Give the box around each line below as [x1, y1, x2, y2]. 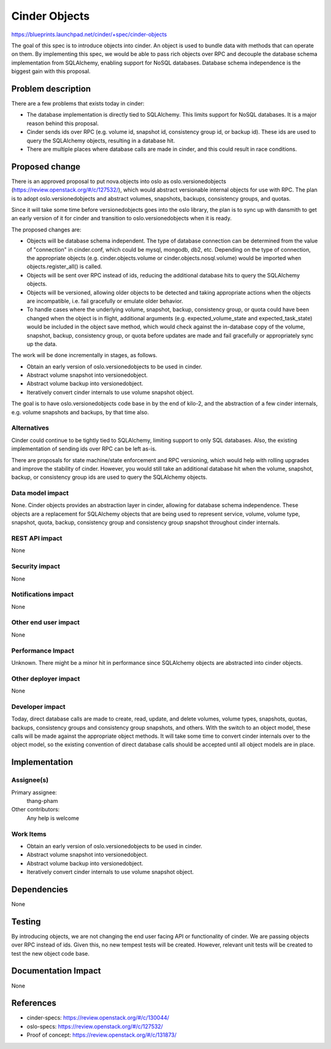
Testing [11, 916, 41, 927]
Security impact [11, 562, 61, 571]
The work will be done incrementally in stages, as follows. [11, 352, 158, 359]
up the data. [26, 340, 58, 347]
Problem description [11, 83, 91, 94]
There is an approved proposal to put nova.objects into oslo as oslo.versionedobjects [11, 177, 227, 185]
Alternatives [11, 424, 49, 432]
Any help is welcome [26, 814, 80, 822]
